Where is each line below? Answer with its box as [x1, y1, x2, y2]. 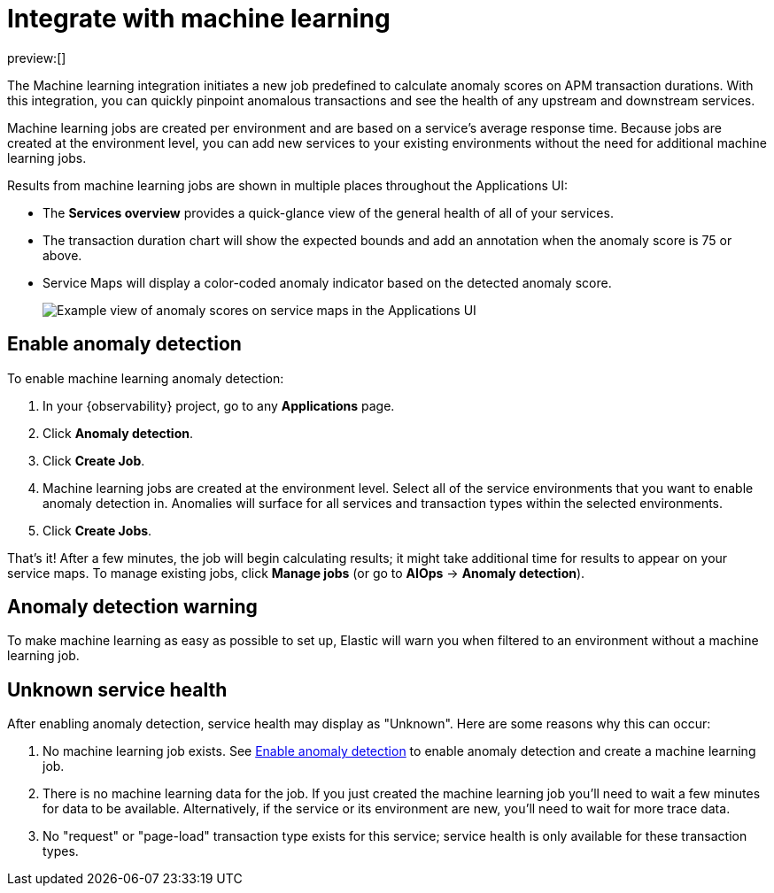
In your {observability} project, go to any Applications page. [43, 397, 395, 413]
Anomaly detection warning [7, 596, 258, 619]
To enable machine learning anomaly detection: [7, 370, 284, 386]
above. [43, 247, 82, 263]
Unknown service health [7, 678, 228, 701]
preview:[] [7, 50, 66, 65]
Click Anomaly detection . [43, 425, 193, 441]
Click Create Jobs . [43, 522, 152, 538]
